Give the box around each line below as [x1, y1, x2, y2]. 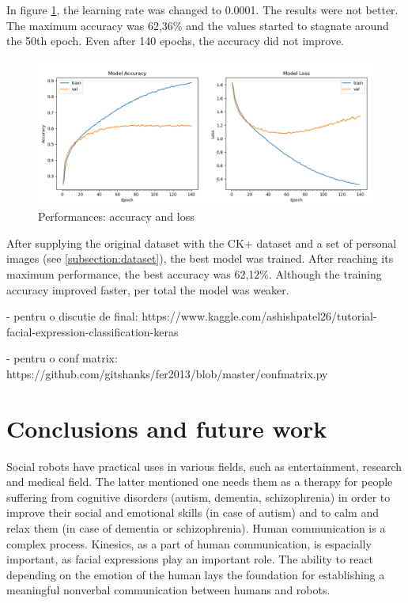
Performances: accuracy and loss [38, 208, 195, 225]
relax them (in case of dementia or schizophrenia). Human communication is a [6, 520, 386, 537]
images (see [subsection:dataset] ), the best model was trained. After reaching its [6, 250, 394, 267]
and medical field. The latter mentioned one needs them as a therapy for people [6, 473, 393, 490]
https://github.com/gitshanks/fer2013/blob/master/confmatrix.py [6, 365, 328, 381]
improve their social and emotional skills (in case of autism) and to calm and [6, 504, 380, 521]
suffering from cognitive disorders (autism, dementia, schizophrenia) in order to [6, 488, 391, 505]
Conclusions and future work [6, 411, 327, 444]
